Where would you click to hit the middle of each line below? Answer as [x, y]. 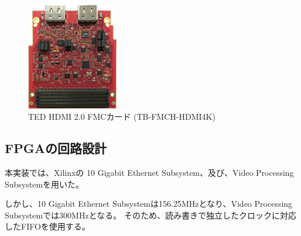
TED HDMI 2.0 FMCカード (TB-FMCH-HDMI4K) [122, 117]
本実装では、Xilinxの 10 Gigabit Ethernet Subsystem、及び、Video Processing [149, 173]
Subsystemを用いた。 [45, 184]
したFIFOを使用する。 [47, 226]
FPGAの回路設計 [56, 148]
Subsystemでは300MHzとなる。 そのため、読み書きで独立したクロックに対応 [150, 215]
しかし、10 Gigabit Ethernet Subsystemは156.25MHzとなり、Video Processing [149, 204]
